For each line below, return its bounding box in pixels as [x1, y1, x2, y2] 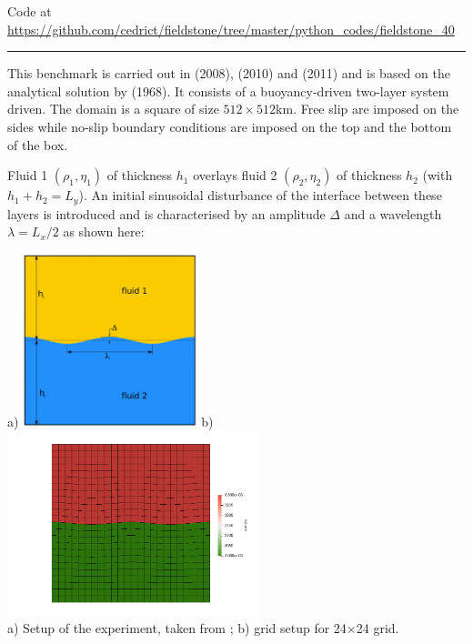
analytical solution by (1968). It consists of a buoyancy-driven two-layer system [7, 81, 449, 100]
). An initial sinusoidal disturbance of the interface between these [78, 186, 442, 205]
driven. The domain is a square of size [7, 99, 219, 118]
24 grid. [356, 619, 399, 638]
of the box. [7, 135, 68, 154]
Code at [7, 2, 52, 20]
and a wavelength [344, 204, 442, 223]
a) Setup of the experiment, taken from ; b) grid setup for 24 [7, 619, 347, 638]
